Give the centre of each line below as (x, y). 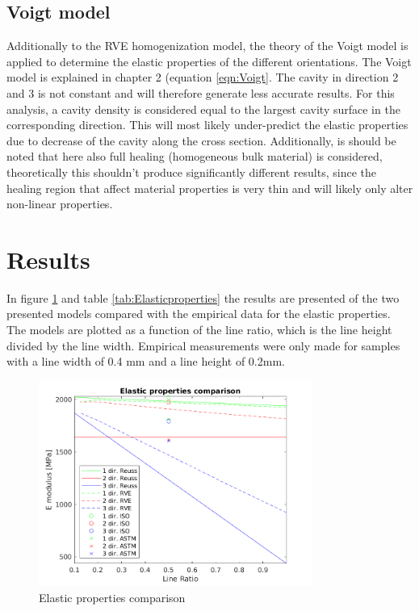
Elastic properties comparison (112, 597)
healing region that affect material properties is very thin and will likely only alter (210, 188)
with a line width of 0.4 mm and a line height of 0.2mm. (146, 361)
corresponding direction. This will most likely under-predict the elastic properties (207, 125)
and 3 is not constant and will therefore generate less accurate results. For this (201, 92)
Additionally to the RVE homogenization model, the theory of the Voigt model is (207, 46)
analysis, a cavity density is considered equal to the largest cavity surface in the (203, 109)
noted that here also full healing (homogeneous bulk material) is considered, (195, 156)
